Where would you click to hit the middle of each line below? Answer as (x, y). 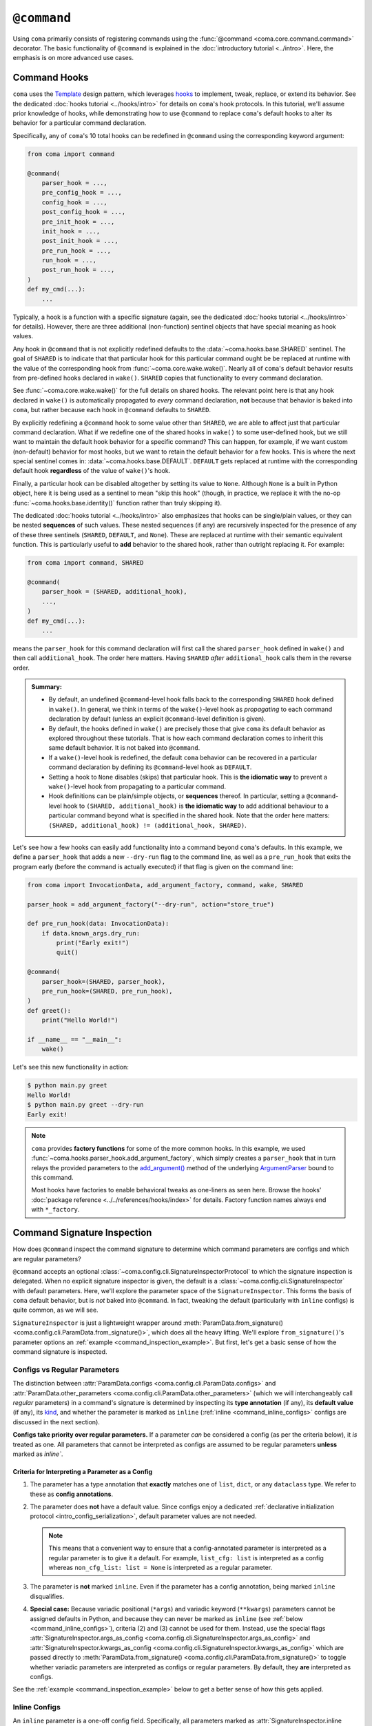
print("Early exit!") (93, 943)
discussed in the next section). (56, 1422)
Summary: (46, 687)
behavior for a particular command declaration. (80, 123)
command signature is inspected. (60, 1352)
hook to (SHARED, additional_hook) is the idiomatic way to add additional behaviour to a (196, 806)
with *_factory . (55, 1210)
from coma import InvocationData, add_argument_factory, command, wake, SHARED (165, 885)
